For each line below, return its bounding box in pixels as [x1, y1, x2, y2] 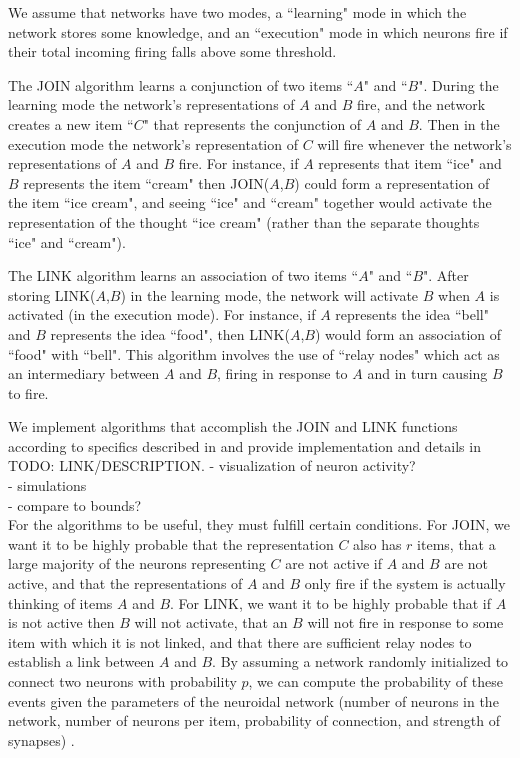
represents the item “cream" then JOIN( [23, 172, 270, 193]
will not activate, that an [134, 612, 288, 633]
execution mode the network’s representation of [8, 133, 298, 154]
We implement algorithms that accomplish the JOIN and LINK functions [8, 416, 458, 437]
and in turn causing [367, 363, 488, 384]
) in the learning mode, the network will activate [120, 284, 419, 305]
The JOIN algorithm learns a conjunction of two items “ [8, 74, 354, 95]
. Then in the [418, 113, 500, 134]
